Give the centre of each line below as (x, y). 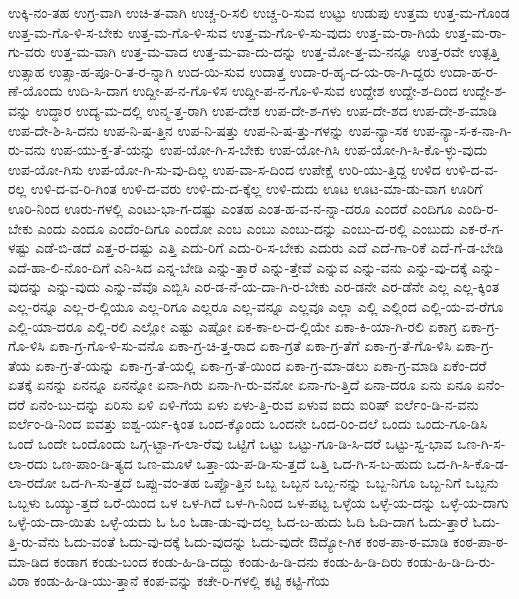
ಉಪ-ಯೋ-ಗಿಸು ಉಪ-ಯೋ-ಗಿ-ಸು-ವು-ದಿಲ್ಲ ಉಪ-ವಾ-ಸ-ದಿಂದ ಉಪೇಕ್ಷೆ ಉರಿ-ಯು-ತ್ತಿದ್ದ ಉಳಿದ (224, 168)
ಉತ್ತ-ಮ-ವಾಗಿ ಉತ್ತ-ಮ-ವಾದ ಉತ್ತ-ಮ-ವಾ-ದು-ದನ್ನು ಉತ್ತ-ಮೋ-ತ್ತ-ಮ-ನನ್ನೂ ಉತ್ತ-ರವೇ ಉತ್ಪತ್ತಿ (274, 51)
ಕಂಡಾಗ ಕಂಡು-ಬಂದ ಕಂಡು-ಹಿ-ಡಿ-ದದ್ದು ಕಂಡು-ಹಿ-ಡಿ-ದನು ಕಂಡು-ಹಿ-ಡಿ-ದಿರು (228, 560)
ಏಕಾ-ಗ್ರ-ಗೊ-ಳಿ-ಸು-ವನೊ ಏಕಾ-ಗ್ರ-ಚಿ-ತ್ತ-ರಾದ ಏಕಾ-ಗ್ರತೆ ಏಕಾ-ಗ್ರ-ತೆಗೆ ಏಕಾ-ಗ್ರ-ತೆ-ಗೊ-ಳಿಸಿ (250, 345)
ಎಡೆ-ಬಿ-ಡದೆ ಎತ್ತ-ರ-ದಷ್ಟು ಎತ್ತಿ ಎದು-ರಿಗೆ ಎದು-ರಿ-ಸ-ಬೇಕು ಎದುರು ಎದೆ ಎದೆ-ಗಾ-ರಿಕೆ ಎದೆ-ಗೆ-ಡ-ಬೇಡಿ (269, 247)
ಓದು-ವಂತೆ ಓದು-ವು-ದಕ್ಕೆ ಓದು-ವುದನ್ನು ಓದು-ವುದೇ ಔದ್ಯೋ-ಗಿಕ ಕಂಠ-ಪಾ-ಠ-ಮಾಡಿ (256, 541)
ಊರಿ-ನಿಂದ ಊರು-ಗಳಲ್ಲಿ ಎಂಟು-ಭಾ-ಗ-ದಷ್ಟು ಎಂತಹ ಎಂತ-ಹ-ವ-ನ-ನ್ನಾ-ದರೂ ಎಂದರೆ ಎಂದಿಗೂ (230, 207)
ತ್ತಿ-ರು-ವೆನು (34, 541)
